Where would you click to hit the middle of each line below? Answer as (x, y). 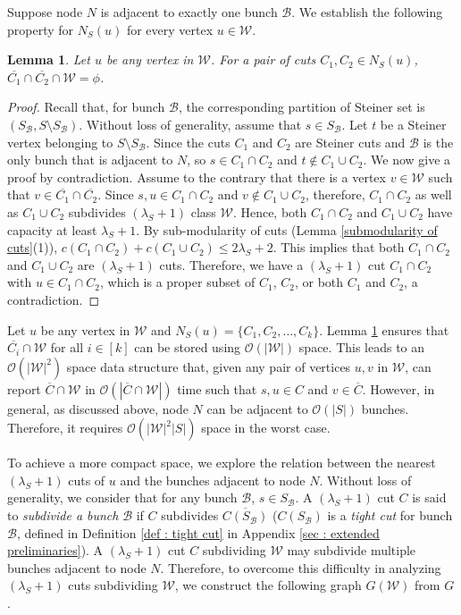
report (24, 388)
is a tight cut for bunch (390, 515)
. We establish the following (367, 12)
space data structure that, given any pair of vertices (209, 366)
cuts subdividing (113, 585)
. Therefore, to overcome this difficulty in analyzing (301, 567)
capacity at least (52, 229)
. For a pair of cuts (263, 59)
